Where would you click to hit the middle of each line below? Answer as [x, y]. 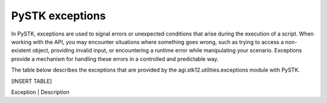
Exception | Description [40, 92]
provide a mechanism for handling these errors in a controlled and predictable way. [115, 59]
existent [21, 51]
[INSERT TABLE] [31, 81]
